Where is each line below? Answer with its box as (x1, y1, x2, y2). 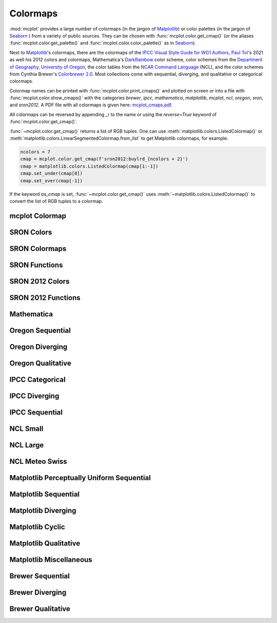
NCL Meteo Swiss (9, 457, 68, 466)
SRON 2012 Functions (9, 293, 81, 302)
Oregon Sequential (9, 326, 71, 335)
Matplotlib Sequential (9, 490, 80, 499)
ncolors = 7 (20, 149, 51, 155)
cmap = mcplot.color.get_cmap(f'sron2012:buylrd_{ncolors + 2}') (20, 156, 188, 162)
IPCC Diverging (9, 391, 60, 400)
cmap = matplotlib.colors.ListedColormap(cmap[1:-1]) (20, 163, 159, 169)
